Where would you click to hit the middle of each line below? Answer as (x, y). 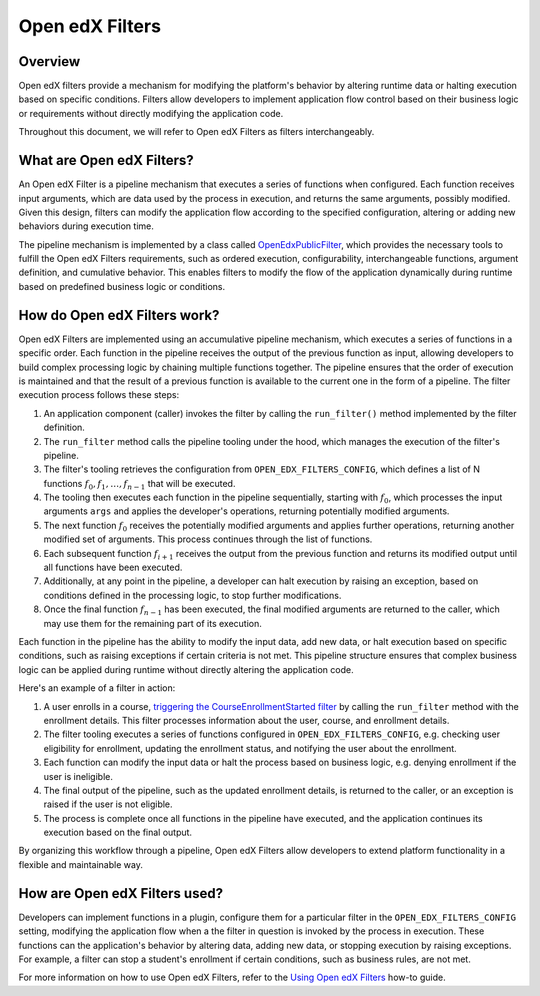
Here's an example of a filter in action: (97, 688)
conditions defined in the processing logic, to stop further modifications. (192, 595)
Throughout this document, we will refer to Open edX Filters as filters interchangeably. (196, 132)
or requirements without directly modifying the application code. (151, 113)
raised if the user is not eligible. (108, 804)
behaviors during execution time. (86, 226)
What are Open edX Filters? (106, 160)
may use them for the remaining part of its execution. (152, 623)
